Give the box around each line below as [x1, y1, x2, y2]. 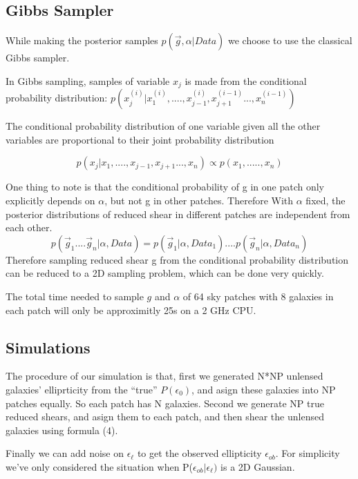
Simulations [6, 336, 91, 358]
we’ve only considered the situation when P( [6, 459, 194, 473]
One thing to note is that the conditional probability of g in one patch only [6, 179, 325, 194]
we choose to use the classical [228, 33, 352, 48]
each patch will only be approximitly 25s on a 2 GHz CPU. [6, 302, 256, 317]
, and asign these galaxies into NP [191, 382, 336, 396]
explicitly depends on [6, 193, 95, 208]
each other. [6, 220, 53, 235]
